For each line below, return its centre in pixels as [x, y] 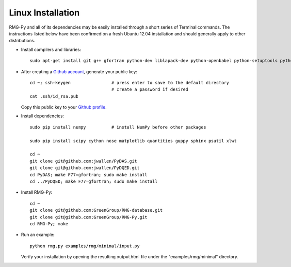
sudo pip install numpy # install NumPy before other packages [118, 127]
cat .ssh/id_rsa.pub [54, 96]
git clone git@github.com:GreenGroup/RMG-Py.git [89, 217]
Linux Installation [44, 13]
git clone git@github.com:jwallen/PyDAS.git [84, 161]
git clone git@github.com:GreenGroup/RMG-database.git [96, 210]
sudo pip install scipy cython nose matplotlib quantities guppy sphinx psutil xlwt [133, 141]
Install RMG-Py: [37, 192]
